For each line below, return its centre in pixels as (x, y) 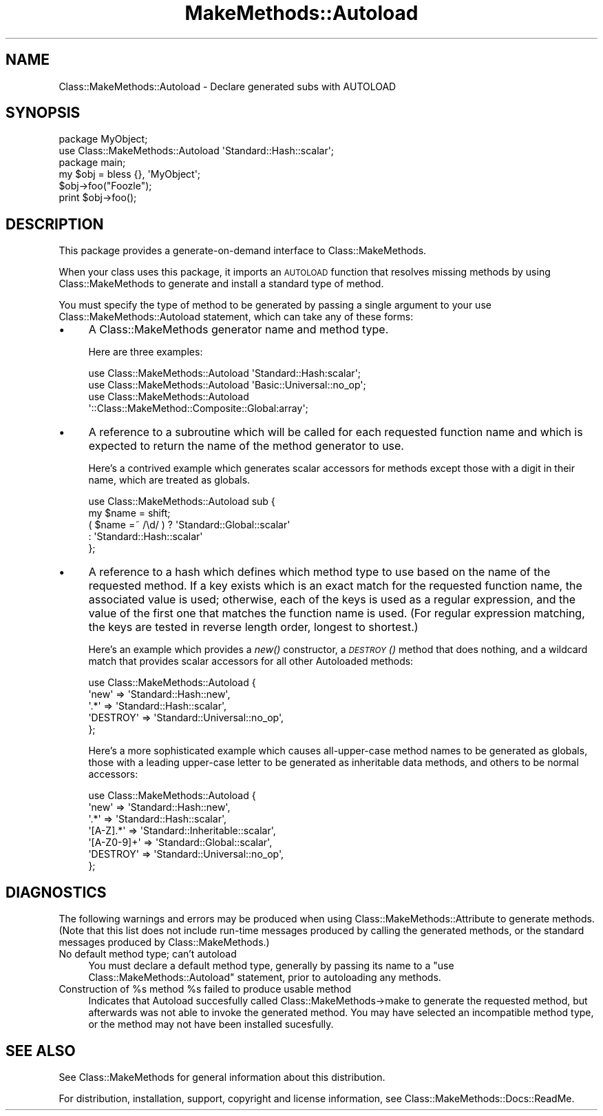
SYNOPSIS (43, 113)
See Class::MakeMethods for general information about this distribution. (222, 1077)
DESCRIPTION (55, 224)
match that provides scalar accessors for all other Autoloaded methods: (251, 661)
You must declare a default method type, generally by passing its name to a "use (271, 966)
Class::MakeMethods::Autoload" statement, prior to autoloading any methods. (265, 978)
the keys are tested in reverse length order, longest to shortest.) (253, 627)
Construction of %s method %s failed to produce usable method (205, 989)
